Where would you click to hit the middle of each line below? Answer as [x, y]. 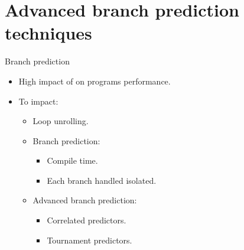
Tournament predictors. [90, 240]
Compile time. [72, 160]
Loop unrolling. [61, 121]
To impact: [38, 101]
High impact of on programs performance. [95, 81]
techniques [48, 33]
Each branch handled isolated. [102, 180]
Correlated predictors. [87, 220]
